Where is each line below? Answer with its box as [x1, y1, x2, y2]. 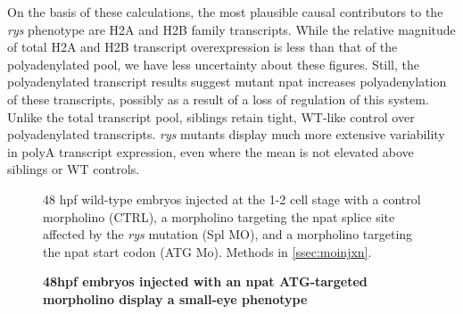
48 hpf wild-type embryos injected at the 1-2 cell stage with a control [43, 189, 421, 208]
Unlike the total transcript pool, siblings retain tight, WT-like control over [7, 107, 415, 126]
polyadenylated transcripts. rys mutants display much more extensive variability [7, 125, 445, 144]
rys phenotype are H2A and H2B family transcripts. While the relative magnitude [7, 20, 456, 38]
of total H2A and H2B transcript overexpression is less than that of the [7, 37, 398, 56]
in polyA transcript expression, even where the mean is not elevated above [7, 142, 414, 161]
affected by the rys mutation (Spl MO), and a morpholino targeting [43, 225, 413, 244]
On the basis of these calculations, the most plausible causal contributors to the [7, 3, 443, 21]
